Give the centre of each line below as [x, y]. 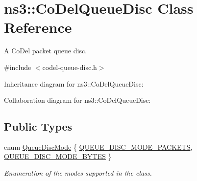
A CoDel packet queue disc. [46, 51]
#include [18, 67]
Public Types [38, 126]
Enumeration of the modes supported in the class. [78, 173]
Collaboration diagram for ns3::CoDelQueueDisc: [77, 100]
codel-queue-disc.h [70, 67]
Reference [38, 27]
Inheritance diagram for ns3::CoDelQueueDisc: [74, 83]
